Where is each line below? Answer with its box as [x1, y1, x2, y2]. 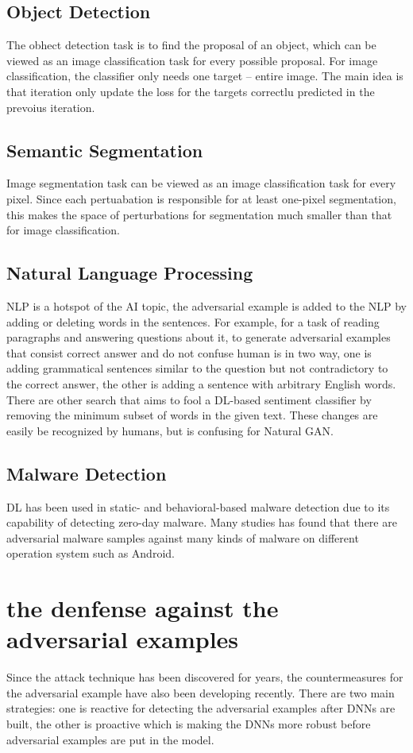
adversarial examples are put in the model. [6, 731, 214, 747]
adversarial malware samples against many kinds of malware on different [6, 529, 359, 546]
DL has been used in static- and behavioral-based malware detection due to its [6, 498, 390, 515]
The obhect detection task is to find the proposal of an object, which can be [6, 37, 376, 53]
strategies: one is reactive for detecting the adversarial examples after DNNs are [6, 700, 396, 716]
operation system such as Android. [6, 545, 175, 562]
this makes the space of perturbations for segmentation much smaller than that [6, 206, 392, 222]
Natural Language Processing [6, 261, 253, 285]
